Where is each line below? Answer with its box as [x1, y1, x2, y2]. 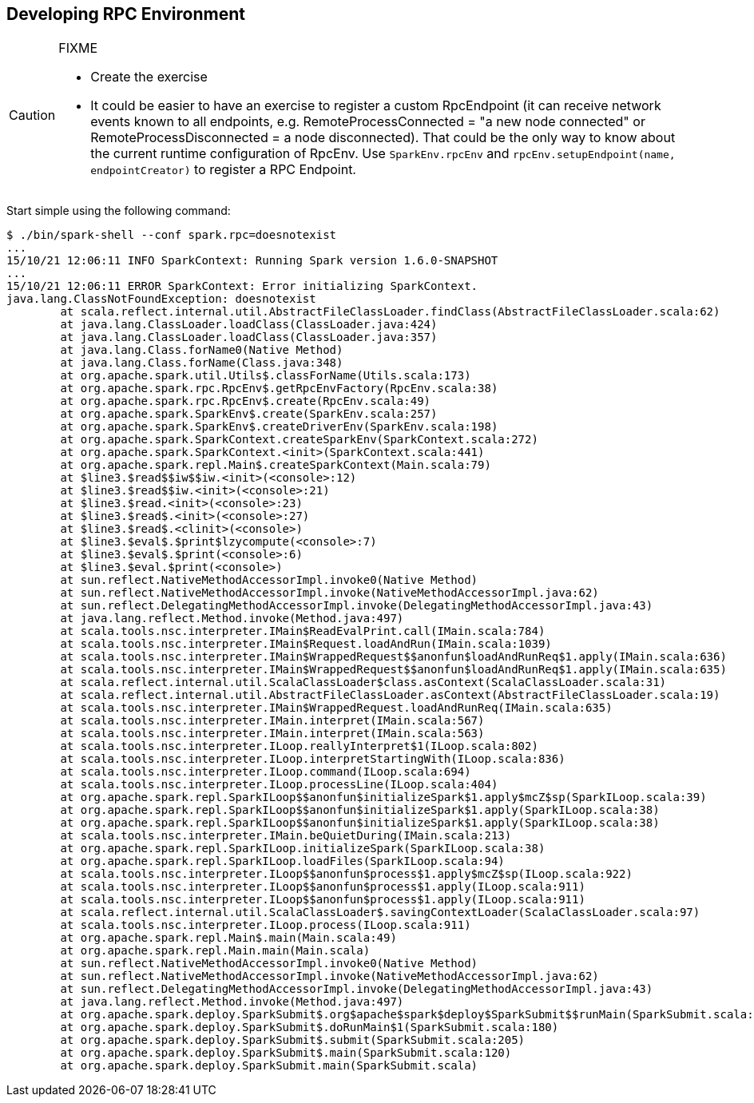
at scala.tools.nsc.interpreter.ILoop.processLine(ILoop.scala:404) [60, 778, 498, 792]
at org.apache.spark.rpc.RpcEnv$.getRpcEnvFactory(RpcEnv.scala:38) [60, 382, 498, 395]
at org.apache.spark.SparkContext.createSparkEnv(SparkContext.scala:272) [60, 433, 538, 446]
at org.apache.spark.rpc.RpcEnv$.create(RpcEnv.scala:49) [60, 395, 431, 408]
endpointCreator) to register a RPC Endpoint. [90, 161, 356, 178]
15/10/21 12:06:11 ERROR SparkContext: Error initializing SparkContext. [6, 280, 478, 293]
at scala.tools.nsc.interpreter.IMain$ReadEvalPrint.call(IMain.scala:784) [60, 625, 546, 638]
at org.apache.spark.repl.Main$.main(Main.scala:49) [60, 931, 397, 945]
